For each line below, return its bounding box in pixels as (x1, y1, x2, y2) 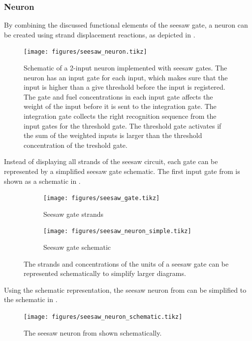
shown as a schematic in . (4, 175, 81, 186)
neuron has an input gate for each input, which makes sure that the (24, 72, 228, 82)
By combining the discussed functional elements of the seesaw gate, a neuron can (4, 20, 248, 30)
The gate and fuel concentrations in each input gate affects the (24, 91, 213, 102)
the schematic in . (4, 294, 58, 305)
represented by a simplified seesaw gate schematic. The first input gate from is (4, 166, 240, 176)
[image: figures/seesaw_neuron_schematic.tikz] (24, 313, 183, 321)
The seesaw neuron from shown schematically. (24, 327, 162, 338)
